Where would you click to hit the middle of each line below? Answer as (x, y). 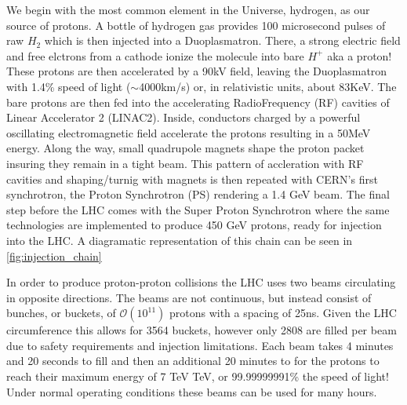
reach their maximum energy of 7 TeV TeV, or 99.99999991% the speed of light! (198, 376)
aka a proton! (360, 55)
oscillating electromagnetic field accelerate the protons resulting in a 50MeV (189, 132)
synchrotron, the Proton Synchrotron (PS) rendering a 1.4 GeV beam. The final (198, 194)
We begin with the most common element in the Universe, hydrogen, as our (188, 9)
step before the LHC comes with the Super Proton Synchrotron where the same (198, 209)
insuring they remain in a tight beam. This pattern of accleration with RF (185, 163)
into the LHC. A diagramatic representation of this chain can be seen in (180, 240)
